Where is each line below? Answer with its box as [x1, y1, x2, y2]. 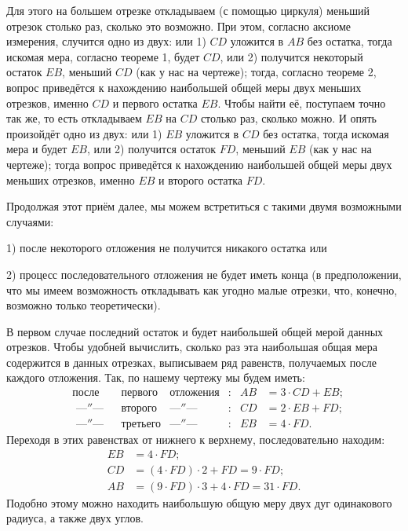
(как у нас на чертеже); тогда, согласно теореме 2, [136, 64, 377, 80]
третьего [121, 419, 162, 430]
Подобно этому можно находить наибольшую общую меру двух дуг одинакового [6, 494, 392, 511]
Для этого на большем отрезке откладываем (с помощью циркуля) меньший [6, 2, 370, 18]
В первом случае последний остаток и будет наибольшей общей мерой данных [6, 323, 384, 339]
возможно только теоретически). [6, 297, 161, 313]
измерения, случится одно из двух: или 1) [6, 33, 206, 49]
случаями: [6, 213, 54, 229]
